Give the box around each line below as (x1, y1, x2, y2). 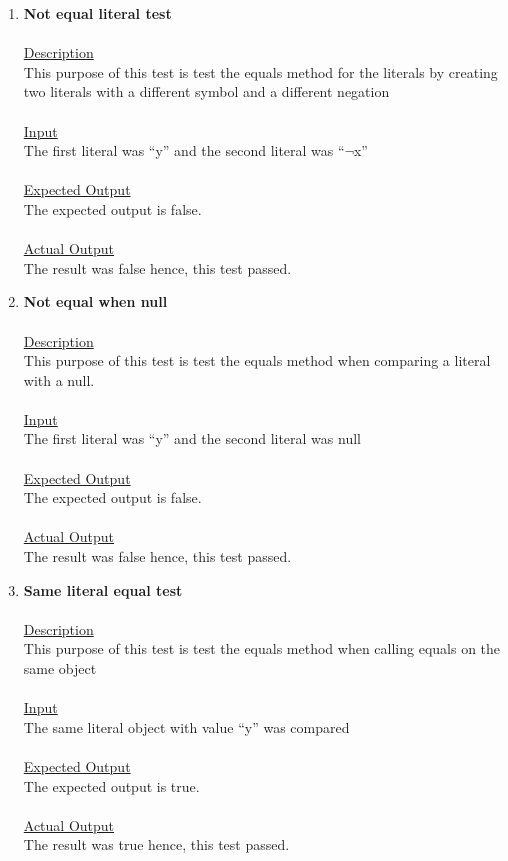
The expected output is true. (23, 775, 200, 796)
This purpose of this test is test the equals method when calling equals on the (23, 638, 501, 659)
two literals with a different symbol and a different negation (23, 81, 390, 102)
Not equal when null (23, 291, 168, 312)
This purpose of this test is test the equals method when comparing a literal (23, 350, 491, 371)
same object (23, 658, 97, 678)
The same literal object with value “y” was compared (23, 716, 350, 737)
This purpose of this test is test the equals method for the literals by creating (23, 61, 498, 82)
